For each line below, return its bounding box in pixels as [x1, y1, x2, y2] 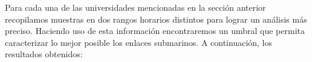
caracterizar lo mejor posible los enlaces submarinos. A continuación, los [5, 36, 273, 48]
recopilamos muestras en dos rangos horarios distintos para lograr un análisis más [5, 13, 307, 25]
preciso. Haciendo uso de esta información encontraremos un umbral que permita [5, 24, 305, 37]
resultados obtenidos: [5, 48, 83, 60]
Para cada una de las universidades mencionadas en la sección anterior [5, 1, 266, 13]
